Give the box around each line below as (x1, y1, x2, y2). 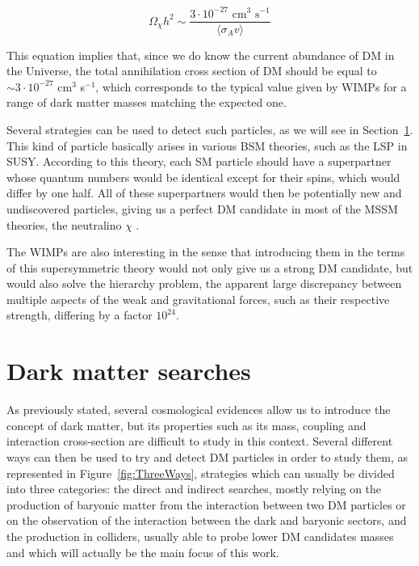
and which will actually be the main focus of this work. (6, 543, 279, 560)
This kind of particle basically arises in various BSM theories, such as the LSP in (6, 137, 408, 154)
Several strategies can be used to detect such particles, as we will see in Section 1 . (6, 120, 413, 137)
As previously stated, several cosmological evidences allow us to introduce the (6, 401, 391, 418)
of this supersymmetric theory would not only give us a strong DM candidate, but (6, 259, 413, 276)
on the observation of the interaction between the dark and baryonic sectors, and (6, 512, 407, 529)
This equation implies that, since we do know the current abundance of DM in (6, 46, 395, 63)
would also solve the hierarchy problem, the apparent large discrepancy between (6, 275, 402, 292)
